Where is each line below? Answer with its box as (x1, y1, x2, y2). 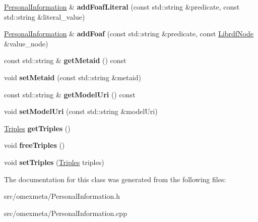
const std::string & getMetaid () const (4, 55, 126, 66)
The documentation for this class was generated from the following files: (4, 174, 226, 184)
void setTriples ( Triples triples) (4, 156, 104, 167)
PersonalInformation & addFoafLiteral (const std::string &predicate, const (4, 2, 240, 12)
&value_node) (4, 38, 48, 48)
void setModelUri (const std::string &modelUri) (4, 106, 158, 117)
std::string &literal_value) (4, 11, 85, 22)
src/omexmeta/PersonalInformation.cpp (4, 207, 127, 218)
